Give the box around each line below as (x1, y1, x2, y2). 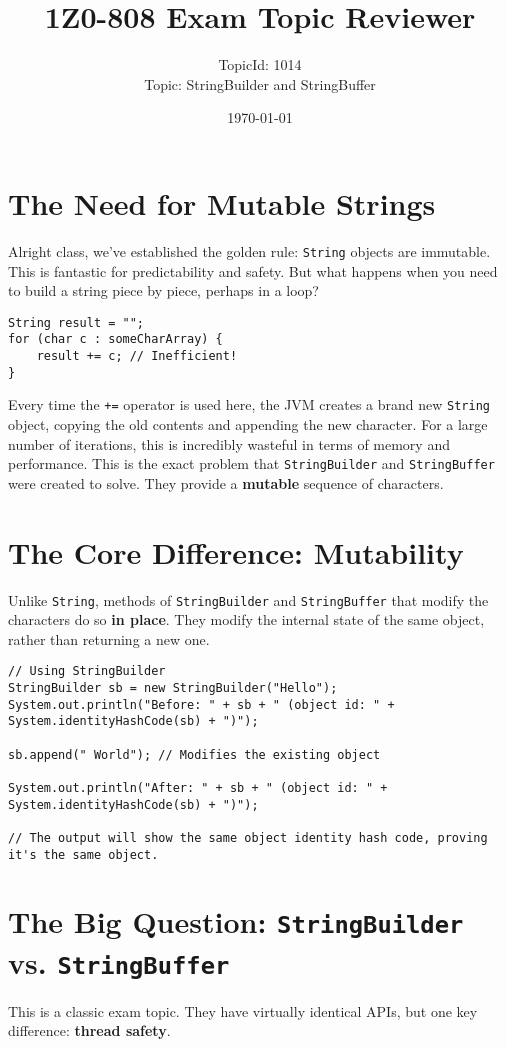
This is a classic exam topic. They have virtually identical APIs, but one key (8, 1000, 478, 1021)
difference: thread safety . (8, 1020, 171, 1041)
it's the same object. (8, 847, 159, 862)
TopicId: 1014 (218, 54, 302, 75)
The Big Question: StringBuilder (8, 901, 464, 942)
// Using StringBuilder (8, 664, 166, 679)
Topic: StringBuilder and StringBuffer (144, 73, 376, 94)
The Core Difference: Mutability (8, 531, 464, 572)
